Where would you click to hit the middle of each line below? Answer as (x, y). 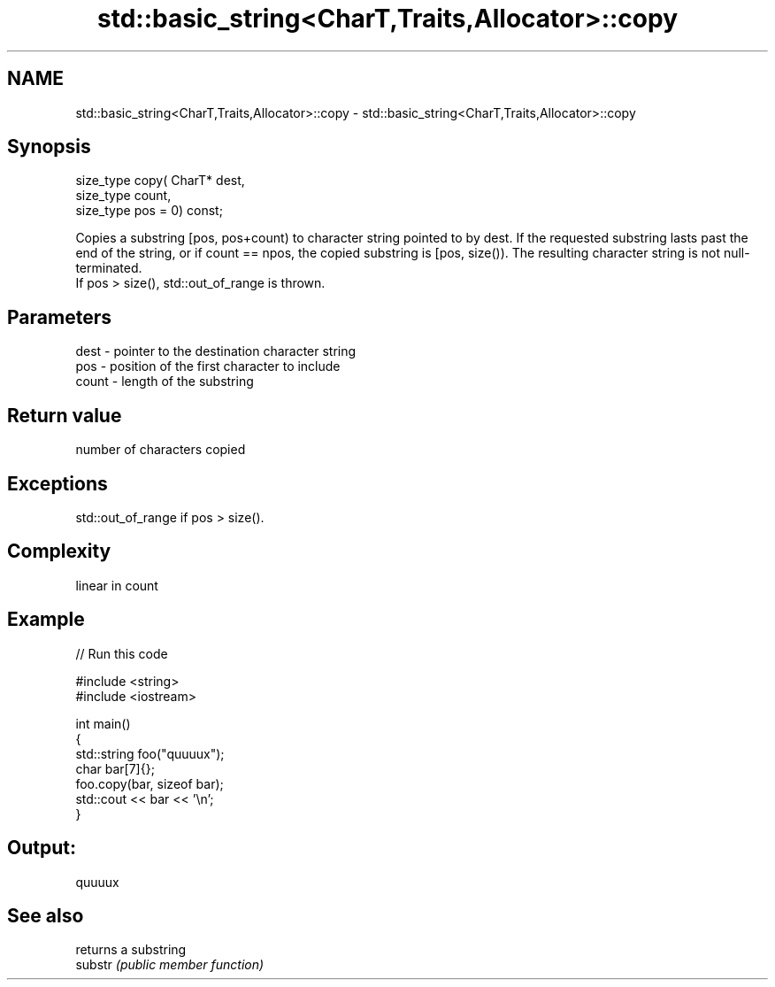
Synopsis (49, 147)
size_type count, (123, 196)
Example (46, 620)
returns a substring (131, 950)
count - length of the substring (165, 382)
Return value (65, 415)
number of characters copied (161, 450)
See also (46, 915)
